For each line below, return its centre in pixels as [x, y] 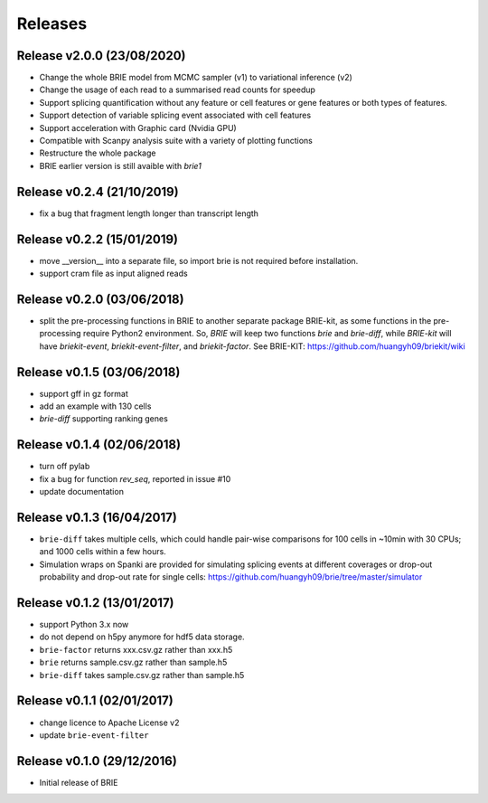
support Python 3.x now [84, 625]
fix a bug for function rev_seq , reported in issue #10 [135, 478]
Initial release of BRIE [79, 782]
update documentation [81, 492]
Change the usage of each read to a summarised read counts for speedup [178, 90]
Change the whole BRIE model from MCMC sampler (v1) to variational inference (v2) [196, 78]
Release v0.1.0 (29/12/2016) [97, 761]
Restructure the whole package [98, 153]
